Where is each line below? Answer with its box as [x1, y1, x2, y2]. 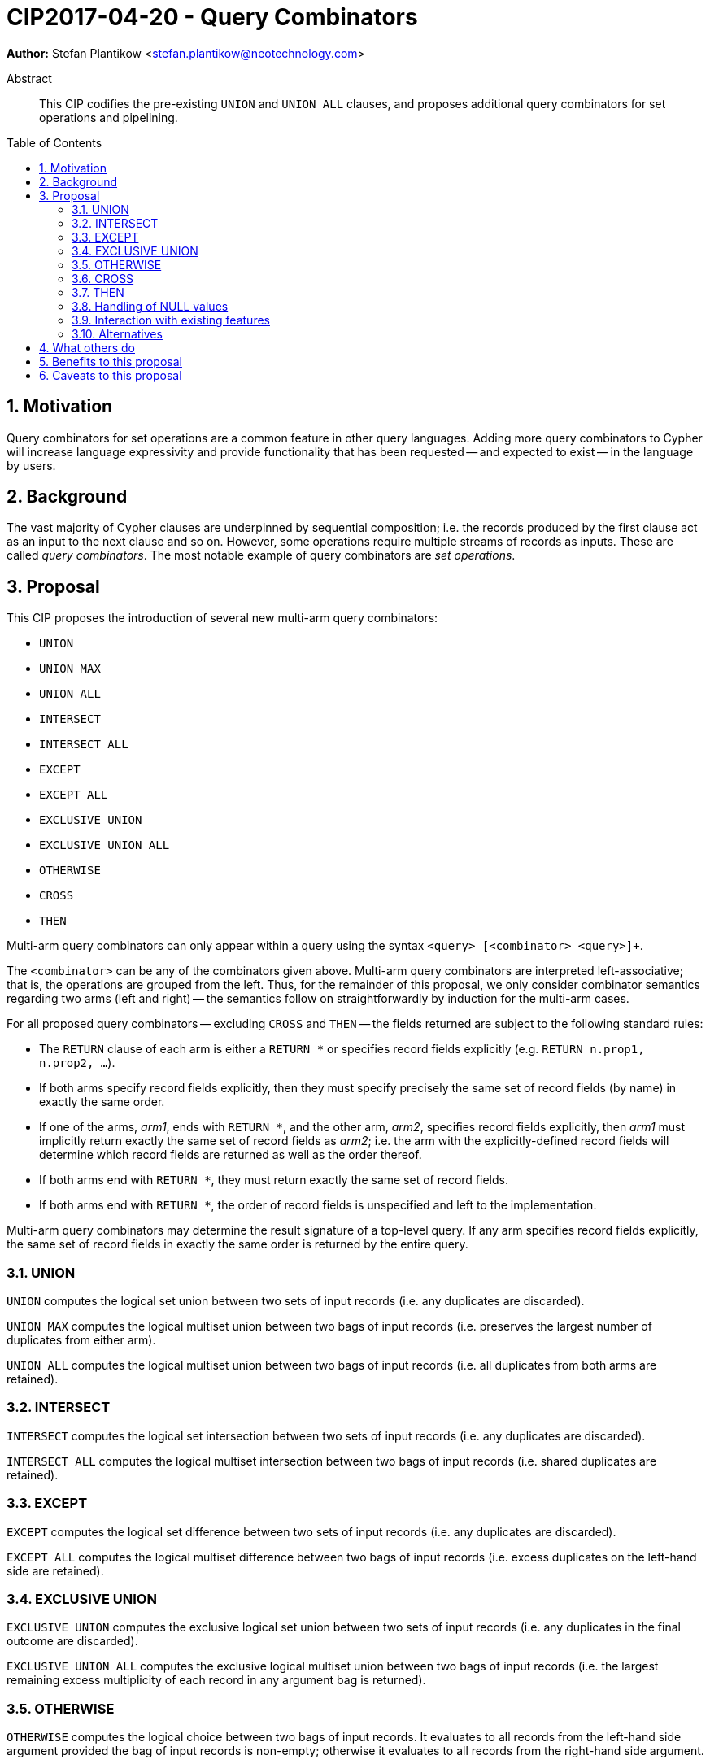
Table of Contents [7, 135, 102, 150]
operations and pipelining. [39, 110, 178, 124]
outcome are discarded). [7, 1634, 138, 1649]
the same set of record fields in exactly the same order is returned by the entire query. [7, 1237, 468, 1252]
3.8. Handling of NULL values [72, 298, 229, 313]
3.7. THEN [72, 285, 124, 299]
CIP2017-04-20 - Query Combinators [7, 3, 418, 31]
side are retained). [7, 1563, 104, 1578]
